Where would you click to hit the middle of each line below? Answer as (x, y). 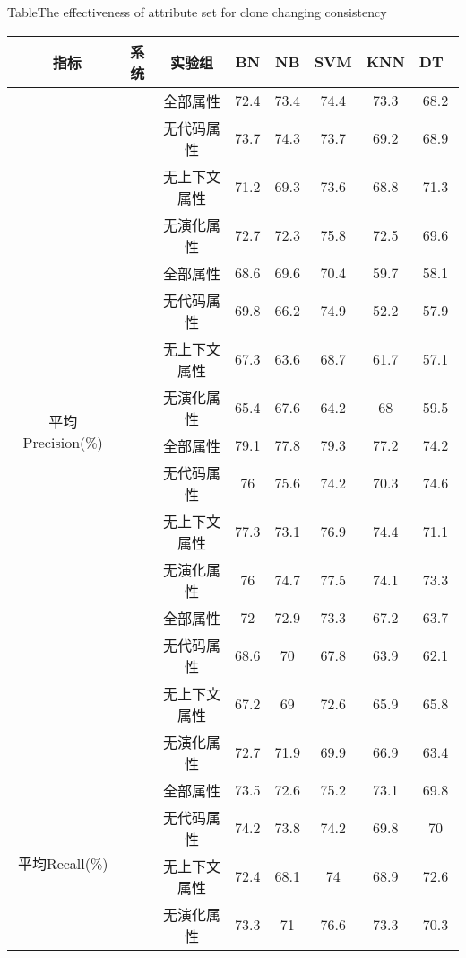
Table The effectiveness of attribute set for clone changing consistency (197, 12)
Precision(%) (63, 443)
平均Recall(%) (63, 863)
